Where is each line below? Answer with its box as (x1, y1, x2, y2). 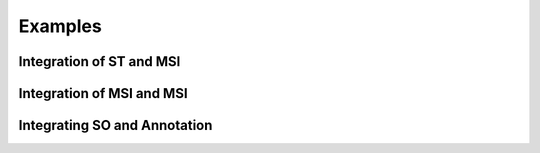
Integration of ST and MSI (18, 53, 181, 70)
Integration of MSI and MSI (18, 85, 189, 102)
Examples (18, 15, 102, 37)
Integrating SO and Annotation (18, 117, 213, 134)
